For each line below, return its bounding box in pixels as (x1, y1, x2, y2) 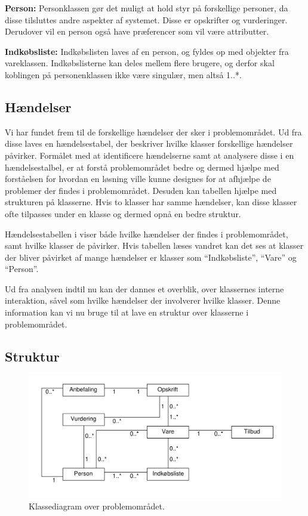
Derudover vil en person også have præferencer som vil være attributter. (5, 25, 269, 38)
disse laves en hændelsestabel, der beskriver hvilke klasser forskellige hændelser (5, 137, 293, 150)
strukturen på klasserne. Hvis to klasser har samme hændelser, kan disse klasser (5, 196, 297, 208)
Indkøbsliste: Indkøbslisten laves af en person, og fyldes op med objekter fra (5, 45, 289, 57)
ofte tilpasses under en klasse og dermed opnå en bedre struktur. (5, 207, 241, 220)
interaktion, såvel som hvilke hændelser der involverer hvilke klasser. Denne (5, 294, 281, 307)
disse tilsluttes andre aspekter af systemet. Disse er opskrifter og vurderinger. (5, 13, 288, 26)
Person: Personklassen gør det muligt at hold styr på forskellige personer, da (5, 2, 288, 14)
